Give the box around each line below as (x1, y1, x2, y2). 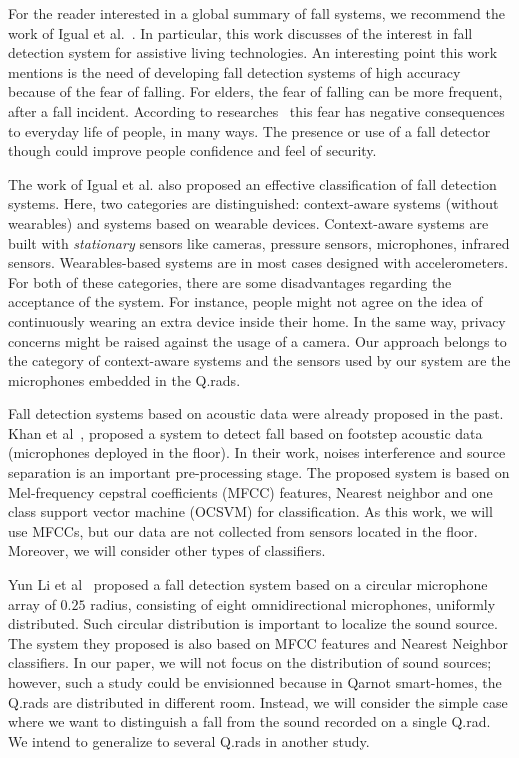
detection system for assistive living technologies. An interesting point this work (8, 42, 498, 63)
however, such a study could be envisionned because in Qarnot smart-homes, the (8, 672, 502, 692)
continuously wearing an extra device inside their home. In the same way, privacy (8, 310, 506, 331)
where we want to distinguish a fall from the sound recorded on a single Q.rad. (8, 711, 491, 732)
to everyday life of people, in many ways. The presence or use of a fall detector (8, 120, 491, 141)
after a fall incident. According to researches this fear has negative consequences (8, 100, 505, 121)
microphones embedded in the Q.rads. (8, 369, 241, 390)
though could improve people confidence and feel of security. (8, 140, 377, 161)
